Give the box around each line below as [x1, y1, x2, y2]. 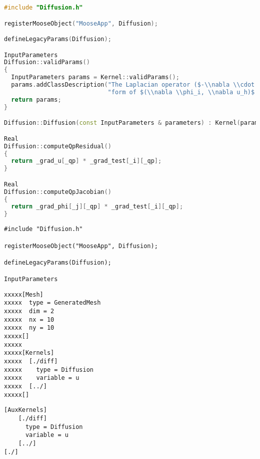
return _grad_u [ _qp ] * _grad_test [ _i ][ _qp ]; [11, 157, 162, 165]
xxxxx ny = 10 [4, 324, 54, 332]
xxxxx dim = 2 [4, 308, 54, 315]
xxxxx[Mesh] [4, 291, 43, 298]
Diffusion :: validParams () [4, 59, 90, 66]
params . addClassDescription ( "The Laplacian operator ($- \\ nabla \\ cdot [11, 81, 255, 89]
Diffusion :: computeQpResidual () [4, 142, 111, 150]
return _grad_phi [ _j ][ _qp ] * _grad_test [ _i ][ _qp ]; [11, 203, 183, 210]
